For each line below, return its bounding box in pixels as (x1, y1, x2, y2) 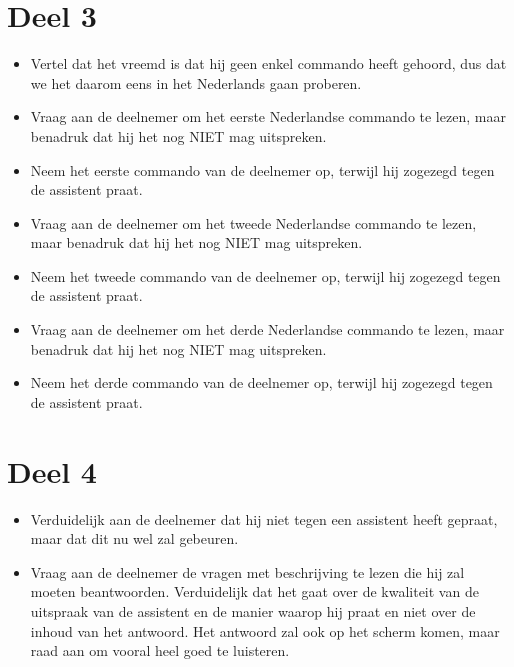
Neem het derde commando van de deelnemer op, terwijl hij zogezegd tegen (30, 372, 493, 393)
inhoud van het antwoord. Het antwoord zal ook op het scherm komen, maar (30, 620, 500, 641)
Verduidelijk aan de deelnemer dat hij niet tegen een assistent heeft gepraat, (30, 508, 498, 529)
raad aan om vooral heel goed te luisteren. (30, 640, 290, 661)
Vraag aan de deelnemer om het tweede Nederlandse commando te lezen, (30, 212, 477, 233)
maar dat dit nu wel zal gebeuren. (30, 528, 239, 549)
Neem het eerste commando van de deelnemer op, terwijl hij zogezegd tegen (30, 159, 495, 180)
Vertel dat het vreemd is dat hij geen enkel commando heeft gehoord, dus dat (30, 53, 507, 74)
